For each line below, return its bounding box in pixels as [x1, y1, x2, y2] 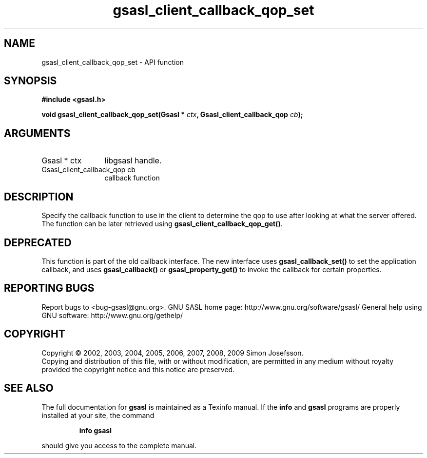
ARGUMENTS [4, 127, 71, 139]
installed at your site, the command [41, 411, 155, 419]
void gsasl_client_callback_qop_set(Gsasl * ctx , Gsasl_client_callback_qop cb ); [41, 110, 303, 119]
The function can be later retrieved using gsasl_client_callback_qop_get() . [41, 219, 283, 228]
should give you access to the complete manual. [41, 441, 197, 450]
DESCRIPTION [4, 190, 74, 203]
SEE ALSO [4, 382, 54, 395]
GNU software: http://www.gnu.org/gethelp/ [41, 311, 183, 319]
